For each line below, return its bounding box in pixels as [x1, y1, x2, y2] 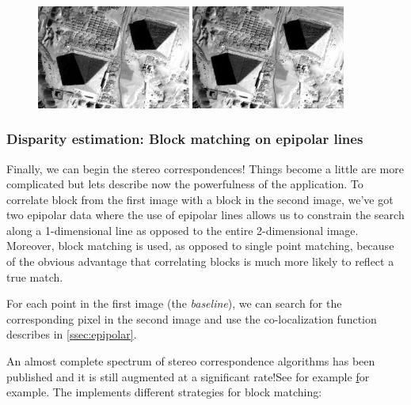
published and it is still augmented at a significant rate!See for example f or [6, 368, 370, 384]
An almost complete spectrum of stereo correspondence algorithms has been [6, 353, 375, 369]
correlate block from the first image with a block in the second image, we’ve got [6, 191, 394, 207]
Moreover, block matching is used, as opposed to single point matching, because [6, 237, 394, 254]
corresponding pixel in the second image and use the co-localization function [6, 310, 377, 327]
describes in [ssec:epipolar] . [6, 326, 137, 343]
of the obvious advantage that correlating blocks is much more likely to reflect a [6, 253, 394, 270]
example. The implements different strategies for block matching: [6, 384, 322, 400]
